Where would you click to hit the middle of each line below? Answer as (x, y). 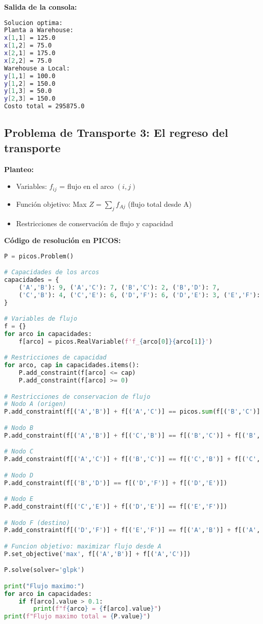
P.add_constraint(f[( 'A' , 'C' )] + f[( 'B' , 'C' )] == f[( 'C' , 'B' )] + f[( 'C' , (132, 459)
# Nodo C (19, 452)
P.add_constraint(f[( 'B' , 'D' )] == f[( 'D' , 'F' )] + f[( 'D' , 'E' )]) (116, 483)
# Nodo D (19, 475)
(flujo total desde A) (160, 203)
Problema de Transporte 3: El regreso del (116, 133)
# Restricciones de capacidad (55, 358)
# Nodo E (19, 499)
